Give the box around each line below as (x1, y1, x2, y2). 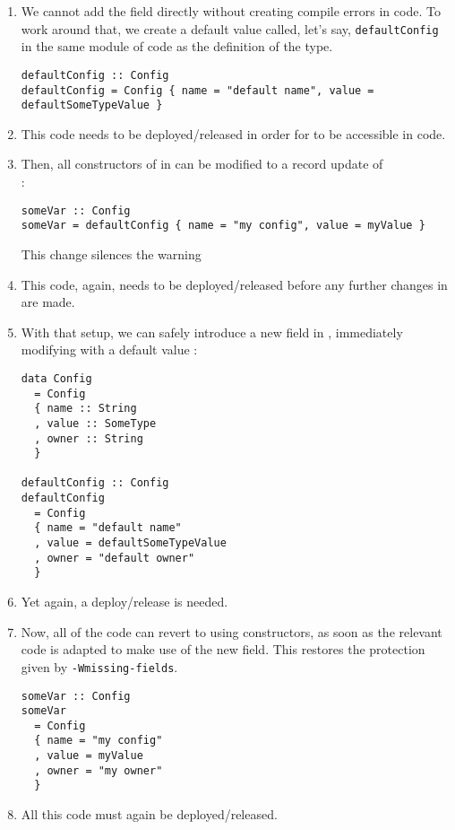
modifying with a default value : (21, 340, 198, 359)
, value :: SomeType (34, 416, 157, 430)
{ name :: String (34, 402, 137, 415)
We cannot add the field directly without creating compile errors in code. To (21, 2, 441, 20)
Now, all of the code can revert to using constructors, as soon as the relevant (21, 622, 442, 641)
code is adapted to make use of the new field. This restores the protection (21, 640, 425, 659)
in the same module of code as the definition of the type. (21, 37, 333, 56)
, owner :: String (34, 432, 143, 445)
